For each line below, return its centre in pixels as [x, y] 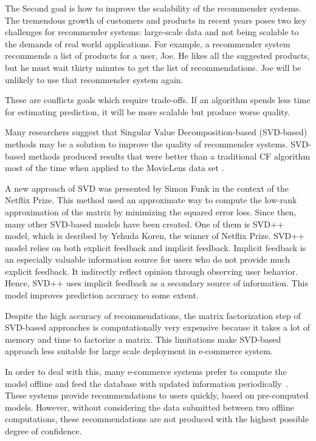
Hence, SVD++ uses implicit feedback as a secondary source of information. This [156, 283]
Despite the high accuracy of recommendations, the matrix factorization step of [153, 315]
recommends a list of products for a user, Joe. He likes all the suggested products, [157, 56]
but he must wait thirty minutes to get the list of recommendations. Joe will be [153, 67]
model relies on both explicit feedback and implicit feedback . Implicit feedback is [156, 247]
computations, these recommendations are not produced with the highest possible [157, 419]
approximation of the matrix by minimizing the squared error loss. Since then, [151, 211]
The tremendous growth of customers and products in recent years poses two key [156, 20]
